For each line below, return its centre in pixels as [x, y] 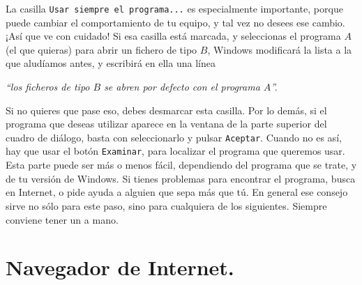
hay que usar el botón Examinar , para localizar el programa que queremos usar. [175, 151]
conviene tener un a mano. [62, 219]
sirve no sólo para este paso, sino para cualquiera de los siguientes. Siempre [166, 205]
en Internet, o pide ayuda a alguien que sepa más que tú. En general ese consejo [177, 192]
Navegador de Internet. [120, 267]
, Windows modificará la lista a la [280, 49]
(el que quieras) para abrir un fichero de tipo [101, 49]
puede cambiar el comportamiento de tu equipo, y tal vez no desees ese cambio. [175, 22]
